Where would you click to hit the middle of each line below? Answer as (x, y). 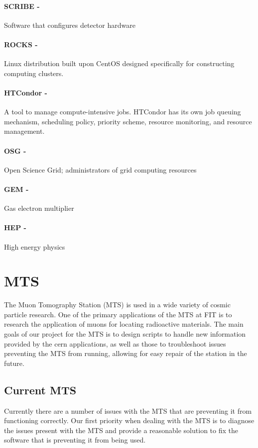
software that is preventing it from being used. (75, 440)
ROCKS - (21, 44)
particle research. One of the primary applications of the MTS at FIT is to (118, 314)
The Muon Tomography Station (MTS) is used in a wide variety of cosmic (117, 305)
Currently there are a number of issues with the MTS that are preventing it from (128, 410)
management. (24, 131)
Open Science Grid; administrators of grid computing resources (100, 169)
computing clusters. (34, 73)
